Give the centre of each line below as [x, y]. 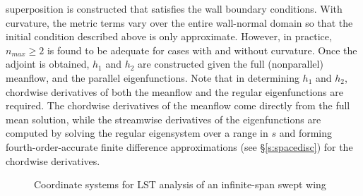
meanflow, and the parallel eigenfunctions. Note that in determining [153, 77]
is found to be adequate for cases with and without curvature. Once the [202, 50]
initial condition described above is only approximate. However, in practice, [169, 36]
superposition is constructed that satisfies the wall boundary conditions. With [174, 8]
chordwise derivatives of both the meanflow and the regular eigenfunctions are [174, 91]
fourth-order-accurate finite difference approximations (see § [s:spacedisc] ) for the [179, 146]
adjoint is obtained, [48, 64]
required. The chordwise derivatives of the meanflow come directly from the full [178, 105]
